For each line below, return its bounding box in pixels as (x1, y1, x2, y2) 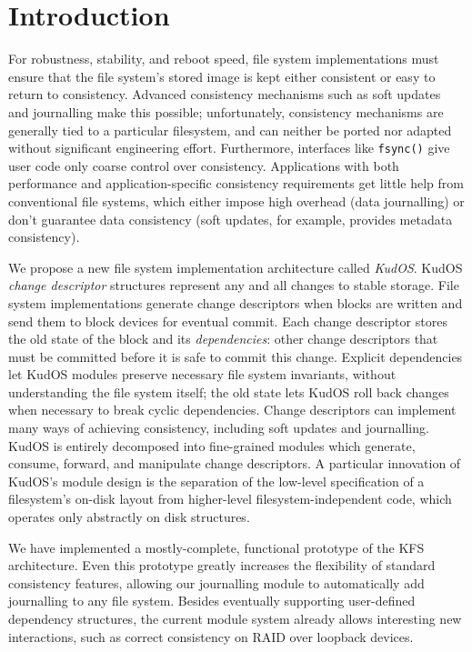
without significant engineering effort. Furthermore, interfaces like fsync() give (8, 138, 450, 157)
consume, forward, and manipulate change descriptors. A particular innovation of (8, 454, 461, 473)
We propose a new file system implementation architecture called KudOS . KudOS (8, 257, 463, 276)
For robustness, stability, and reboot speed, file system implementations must (8, 49, 439, 68)
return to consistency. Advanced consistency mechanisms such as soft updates (8, 85, 441, 104)
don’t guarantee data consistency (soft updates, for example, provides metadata (8, 209, 453, 228)
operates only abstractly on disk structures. (8, 507, 250, 527)
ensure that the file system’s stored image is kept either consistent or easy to (8, 66, 436, 85)
